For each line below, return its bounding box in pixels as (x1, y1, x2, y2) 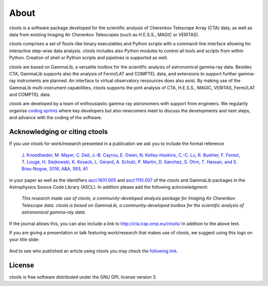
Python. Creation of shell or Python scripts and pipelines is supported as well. (9, 55, 168, 61)
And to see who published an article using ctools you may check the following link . (9, 248, 178, 254)
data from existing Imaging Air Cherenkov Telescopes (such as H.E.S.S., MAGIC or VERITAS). (9, 31, 200, 37)
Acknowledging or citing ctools (9, 128, 108, 136)
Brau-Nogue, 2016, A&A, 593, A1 (21, 166, 88, 172)
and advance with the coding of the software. (9, 115, 103, 121)
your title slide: (9, 236, 40, 243)
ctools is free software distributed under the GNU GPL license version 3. (9, 274, 157, 280)
